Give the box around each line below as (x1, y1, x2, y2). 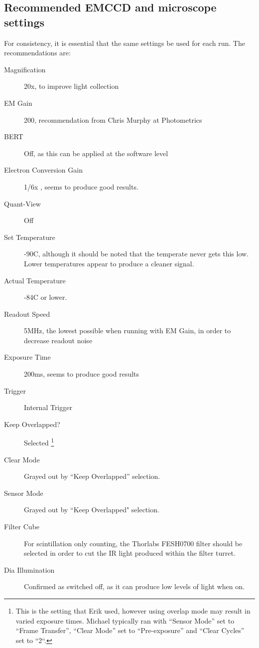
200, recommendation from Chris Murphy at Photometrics (24, 114, 202, 125)
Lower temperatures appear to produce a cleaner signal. (24, 258, 194, 268)
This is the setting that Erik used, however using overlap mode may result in (15, 606, 251, 616)
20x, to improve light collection (24, 81, 119, 91)
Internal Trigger (24, 402, 72, 413)
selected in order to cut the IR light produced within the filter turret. (24, 548, 236, 558)
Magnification (4, 64, 46, 74)
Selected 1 (24, 436, 54, 448)
